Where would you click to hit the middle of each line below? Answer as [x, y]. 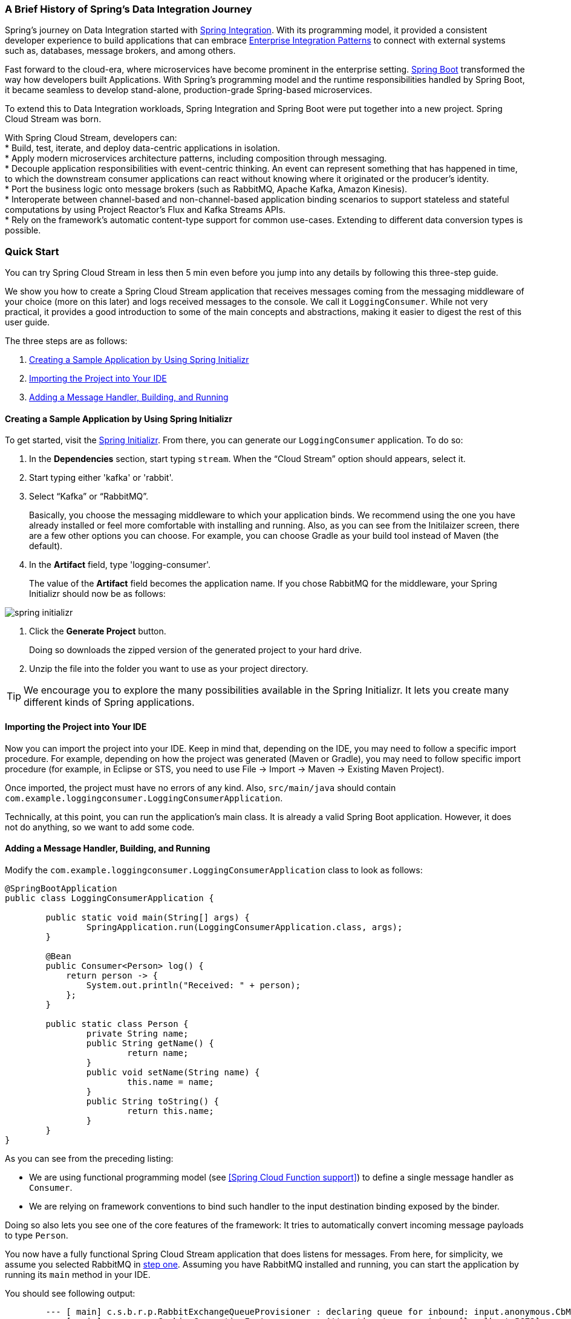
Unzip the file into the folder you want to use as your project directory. [169, 669]
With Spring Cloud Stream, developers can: [91, 138]
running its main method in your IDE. [78, 1274]
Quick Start [32, 251]
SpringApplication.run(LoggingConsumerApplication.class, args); [244, 927]
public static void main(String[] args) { [148, 917]
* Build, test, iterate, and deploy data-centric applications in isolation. [142, 148]
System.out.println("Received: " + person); [193, 985]
